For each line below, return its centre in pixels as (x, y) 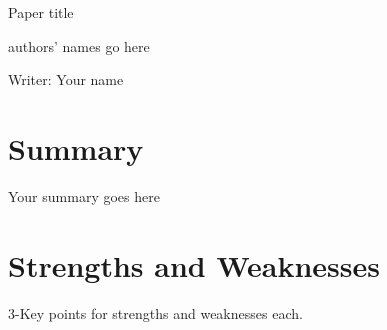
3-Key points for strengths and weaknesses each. (155, 312)
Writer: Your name (66, 79)
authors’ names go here (79, 45)
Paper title (41, 12)
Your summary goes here (84, 195)
